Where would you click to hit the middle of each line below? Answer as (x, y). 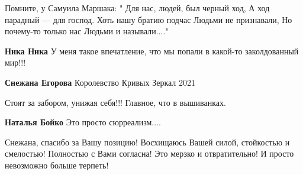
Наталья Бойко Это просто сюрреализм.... (83, 122)
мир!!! (15, 62)
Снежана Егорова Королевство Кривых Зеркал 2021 (100, 82)
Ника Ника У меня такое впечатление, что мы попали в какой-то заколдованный (152, 51)
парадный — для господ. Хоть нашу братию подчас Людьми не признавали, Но (149, 19)
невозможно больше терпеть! (57, 165)
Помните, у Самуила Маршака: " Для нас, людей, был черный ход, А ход (137, 8)
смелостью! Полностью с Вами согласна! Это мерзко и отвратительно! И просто (149, 153)
